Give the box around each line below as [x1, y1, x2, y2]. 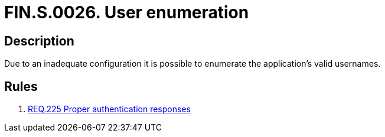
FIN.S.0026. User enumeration [4, 2, 249, 22]
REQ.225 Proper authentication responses [28, 104, 191, 115]
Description [4, 33, 74, 48]
